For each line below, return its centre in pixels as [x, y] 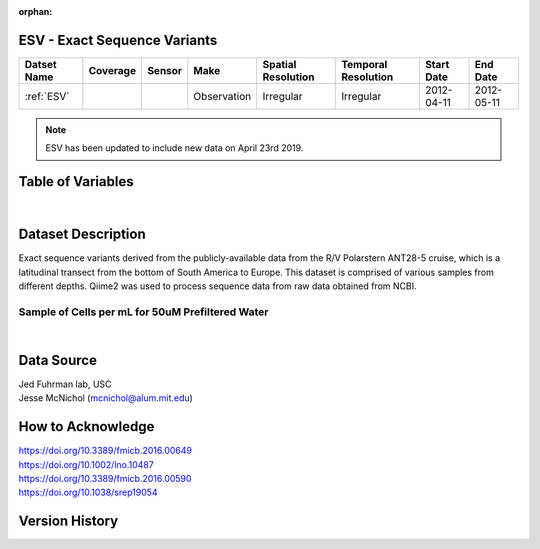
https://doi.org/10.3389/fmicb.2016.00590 [105, 479]
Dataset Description [82, 234]
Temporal [364, 64]
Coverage [112, 70]
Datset [40, 64]
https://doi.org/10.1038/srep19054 [88, 492]
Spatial [279, 64]
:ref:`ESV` [47, 96]
